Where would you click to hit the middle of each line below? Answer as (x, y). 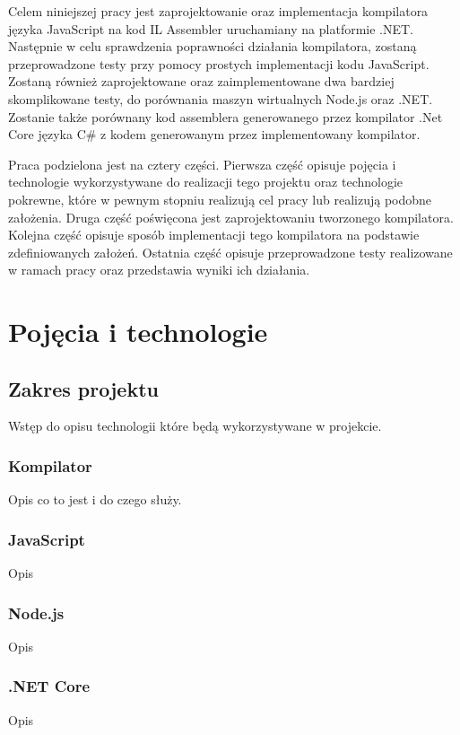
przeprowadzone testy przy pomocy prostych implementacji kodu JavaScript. (219, 63)
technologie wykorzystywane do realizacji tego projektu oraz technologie (206, 182)
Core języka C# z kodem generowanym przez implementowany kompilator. (214, 134)
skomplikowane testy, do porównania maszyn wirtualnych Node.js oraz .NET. (221, 98)
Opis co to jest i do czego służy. (95, 499)
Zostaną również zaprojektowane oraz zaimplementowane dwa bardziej (201, 81)
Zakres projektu (83, 388)
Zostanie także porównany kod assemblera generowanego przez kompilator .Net (226, 116)
